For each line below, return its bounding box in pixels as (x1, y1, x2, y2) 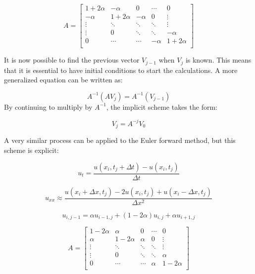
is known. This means (185, 55, 252, 65)
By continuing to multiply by (4, 101, 93, 112)
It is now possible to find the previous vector (4, 55, 140, 65)
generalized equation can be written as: (4, 74, 123, 85)
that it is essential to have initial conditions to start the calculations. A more (4, 65, 238, 75)
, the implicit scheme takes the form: (106, 101, 217, 112)
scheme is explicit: (4, 144, 59, 155)
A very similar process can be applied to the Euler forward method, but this (4, 135, 236, 145)
